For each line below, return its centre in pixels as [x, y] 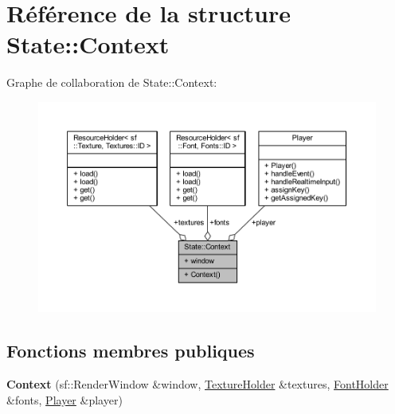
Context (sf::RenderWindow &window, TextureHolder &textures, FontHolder [197, 384]
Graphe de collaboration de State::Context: [112, 82]
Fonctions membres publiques [131, 351]
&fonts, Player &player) [65, 399]
